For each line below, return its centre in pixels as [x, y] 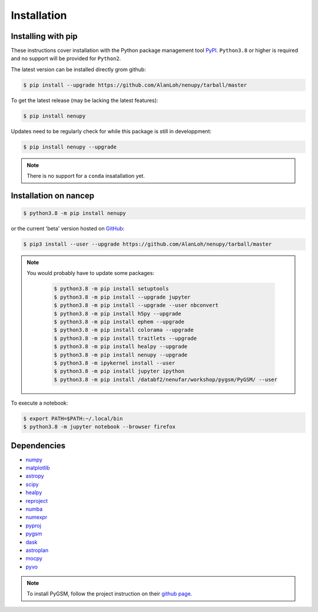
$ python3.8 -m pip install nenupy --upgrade [121, 355]
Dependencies [38, 446]
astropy [35, 476]
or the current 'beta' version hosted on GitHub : [68, 229]
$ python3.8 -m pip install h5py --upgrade [118, 313]
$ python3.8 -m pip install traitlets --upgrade [125, 338]
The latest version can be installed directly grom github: [79, 69]
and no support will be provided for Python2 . [66, 58]
